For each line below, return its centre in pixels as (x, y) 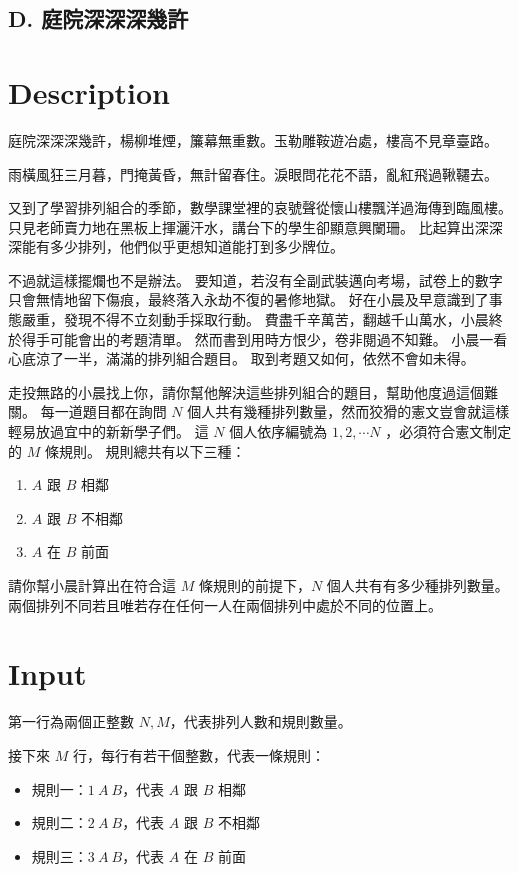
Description (89, 91)
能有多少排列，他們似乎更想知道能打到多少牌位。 (182, 246)
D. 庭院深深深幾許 (98, 18)
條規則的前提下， (254, 585)
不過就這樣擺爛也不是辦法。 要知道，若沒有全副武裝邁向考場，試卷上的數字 (255, 279)
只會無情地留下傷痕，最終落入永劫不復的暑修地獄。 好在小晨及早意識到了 (248, 299)
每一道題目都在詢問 (103, 411)
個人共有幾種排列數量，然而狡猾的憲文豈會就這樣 (348, 411)
